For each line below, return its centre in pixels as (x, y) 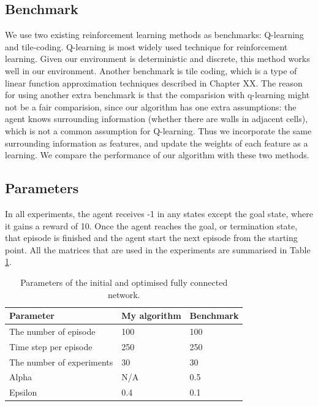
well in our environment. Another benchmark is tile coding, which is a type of (151, 70)
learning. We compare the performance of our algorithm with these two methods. (157, 155)
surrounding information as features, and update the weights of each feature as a (157, 143)
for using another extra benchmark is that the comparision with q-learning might (157, 95)
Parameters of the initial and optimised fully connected (124, 282)
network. (124, 294)
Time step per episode (51, 346)
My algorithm (151, 316)
